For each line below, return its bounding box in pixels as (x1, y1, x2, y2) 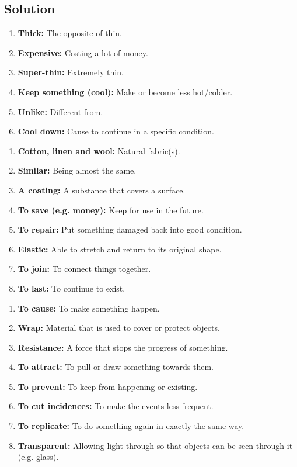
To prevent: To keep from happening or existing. (18, 380, 198, 392)
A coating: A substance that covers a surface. (18, 184, 186, 196)
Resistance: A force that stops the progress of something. (18, 341, 228, 353)
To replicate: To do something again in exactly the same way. (18, 420, 244, 432)
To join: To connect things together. (18, 262, 151, 275)
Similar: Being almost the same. (18, 164, 137, 177)
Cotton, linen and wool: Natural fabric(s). (18, 144, 180, 157)
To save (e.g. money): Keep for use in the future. (18, 203, 204, 216)
